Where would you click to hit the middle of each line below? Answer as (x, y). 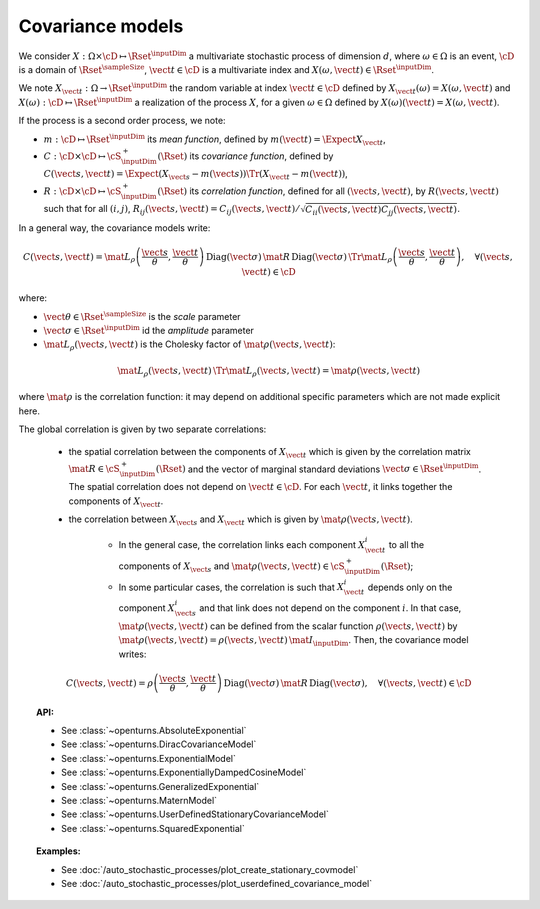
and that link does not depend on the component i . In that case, (330, 608)
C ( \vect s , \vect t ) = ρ (109, 683)
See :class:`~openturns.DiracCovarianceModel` (159, 744)
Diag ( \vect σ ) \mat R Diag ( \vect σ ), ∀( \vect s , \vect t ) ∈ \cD (347, 683)
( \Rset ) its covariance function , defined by (245, 156)
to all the (406, 545)
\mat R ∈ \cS (94, 469)
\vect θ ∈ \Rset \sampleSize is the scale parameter (142, 315)
